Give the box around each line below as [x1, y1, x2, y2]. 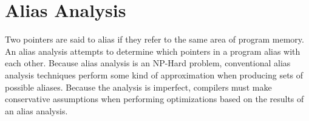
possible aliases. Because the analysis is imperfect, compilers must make [5, 80, 272, 93]
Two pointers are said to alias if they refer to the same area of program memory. [5, 33, 304, 46]
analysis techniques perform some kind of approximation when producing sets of [5, 68, 304, 81]
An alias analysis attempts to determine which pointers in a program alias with [5, 44, 301, 57]
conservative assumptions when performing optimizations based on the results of [5, 92, 304, 105]
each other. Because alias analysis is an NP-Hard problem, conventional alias [5, 57, 291, 69]
